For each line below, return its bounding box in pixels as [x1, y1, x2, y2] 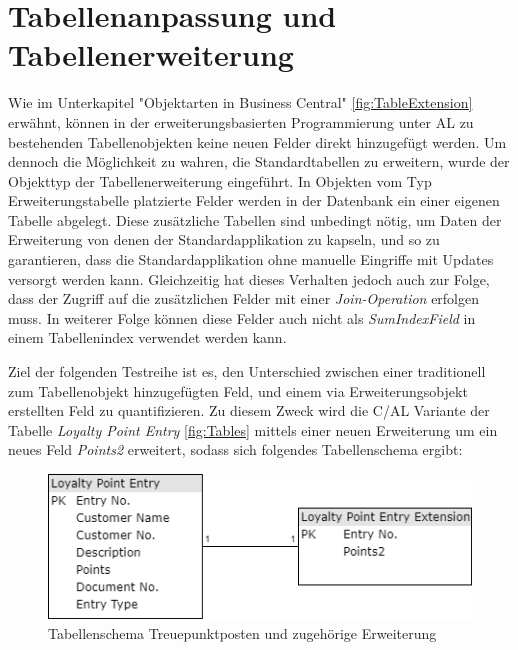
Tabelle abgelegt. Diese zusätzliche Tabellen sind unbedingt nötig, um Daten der [8, 209, 502, 230]
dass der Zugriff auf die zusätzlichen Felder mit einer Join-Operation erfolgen [8, 288, 480, 309]
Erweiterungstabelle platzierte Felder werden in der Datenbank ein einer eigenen [8, 190, 500, 211]
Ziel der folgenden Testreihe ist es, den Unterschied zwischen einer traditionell [8, 361, 486, 382]
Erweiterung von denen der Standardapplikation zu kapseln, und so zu [8, 229, 440, 250]
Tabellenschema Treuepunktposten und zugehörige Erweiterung [48, 622, 437, 643]
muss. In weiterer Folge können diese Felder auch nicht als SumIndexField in [8, 307, 476, 328]
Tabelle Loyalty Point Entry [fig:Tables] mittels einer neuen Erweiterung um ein [8, 419, 498, 440]
